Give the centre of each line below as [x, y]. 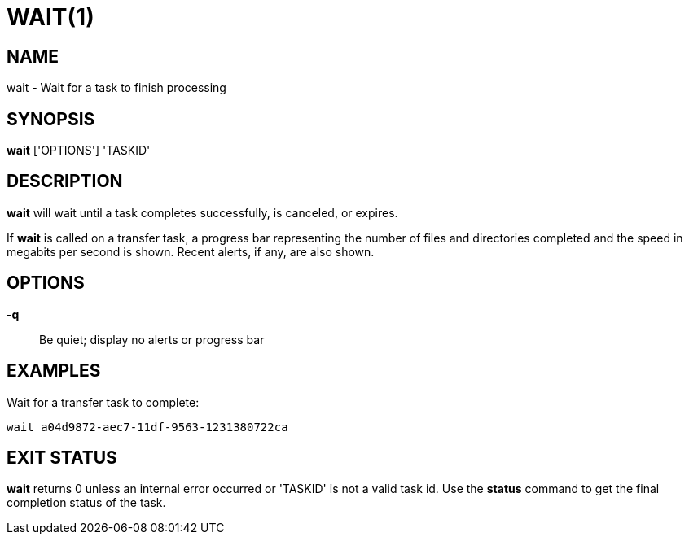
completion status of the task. [86, 503]
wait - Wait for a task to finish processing [116, 88]
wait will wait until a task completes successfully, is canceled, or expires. [202, 212]
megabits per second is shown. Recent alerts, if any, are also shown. [191, 251]
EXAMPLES [54, 371]
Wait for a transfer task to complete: [103, 402]
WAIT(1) [50, 17]
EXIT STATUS [62, 457]
